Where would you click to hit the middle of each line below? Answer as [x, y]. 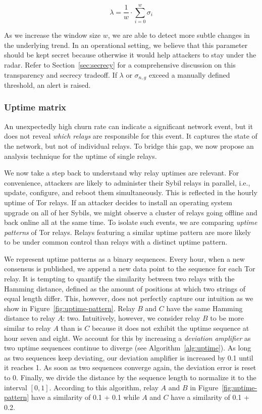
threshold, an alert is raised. [47, 84]
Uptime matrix [35, 107]
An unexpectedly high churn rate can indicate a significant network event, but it [128, 126]
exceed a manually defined [189, 74]
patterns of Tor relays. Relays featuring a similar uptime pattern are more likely [127, 232]
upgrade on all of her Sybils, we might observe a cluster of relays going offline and [131, 212]
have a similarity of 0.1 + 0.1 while [85, 397]
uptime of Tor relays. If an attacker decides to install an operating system [118, 202]
